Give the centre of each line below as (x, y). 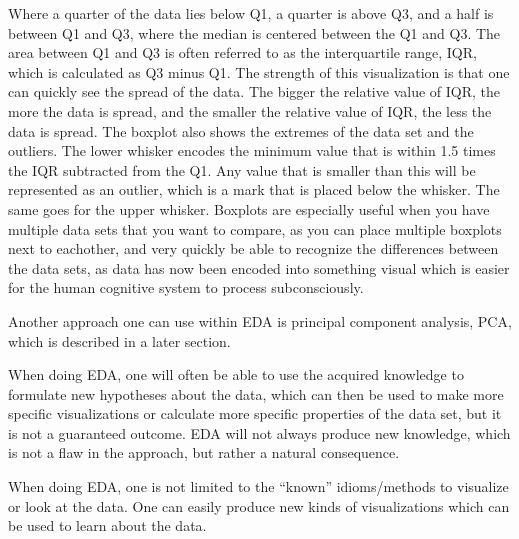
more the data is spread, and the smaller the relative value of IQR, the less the (250, 110)
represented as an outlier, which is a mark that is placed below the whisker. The (254, 189)
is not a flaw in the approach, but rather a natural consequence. (204, 452)
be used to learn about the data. (107, 525)
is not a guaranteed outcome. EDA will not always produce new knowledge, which (259, 432)
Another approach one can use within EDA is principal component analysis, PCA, (260, 320)
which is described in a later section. (119, 340)
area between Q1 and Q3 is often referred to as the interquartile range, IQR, (242, 52)
